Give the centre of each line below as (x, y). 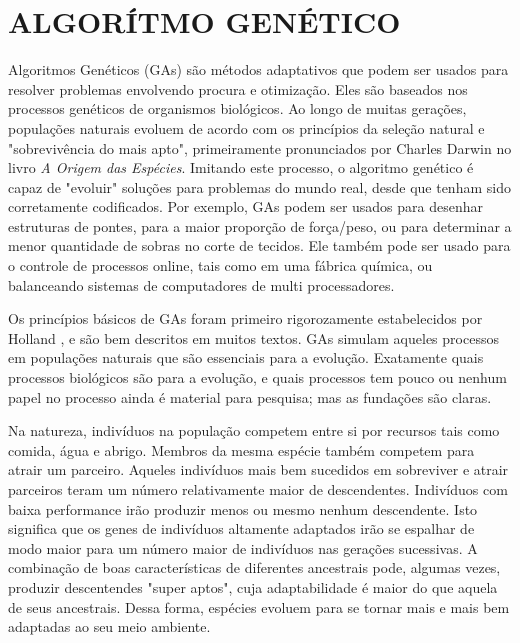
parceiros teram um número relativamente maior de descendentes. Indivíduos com (258, 489)
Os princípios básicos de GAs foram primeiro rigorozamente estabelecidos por (245, 318)
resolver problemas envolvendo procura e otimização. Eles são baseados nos (238, 88)
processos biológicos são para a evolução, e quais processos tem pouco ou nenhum (257, 377)
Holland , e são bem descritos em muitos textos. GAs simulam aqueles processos (253, 337)
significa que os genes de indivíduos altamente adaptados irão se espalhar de (241, 528)
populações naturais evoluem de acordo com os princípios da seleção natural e (246, 127)
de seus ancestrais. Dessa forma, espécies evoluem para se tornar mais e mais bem (259, 606)
